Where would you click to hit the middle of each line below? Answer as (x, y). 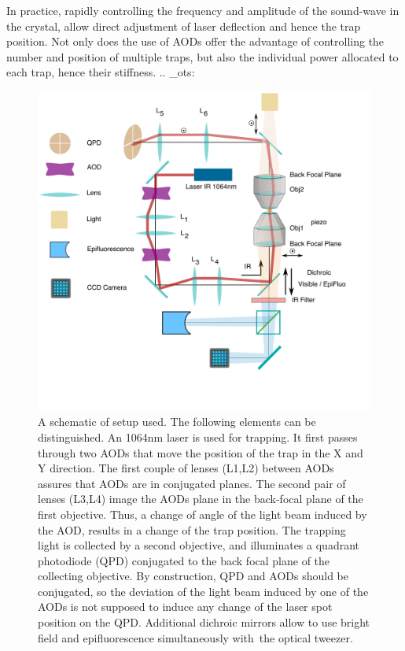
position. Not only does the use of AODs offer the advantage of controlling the (195, 41)
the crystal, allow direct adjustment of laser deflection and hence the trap (184, 26)
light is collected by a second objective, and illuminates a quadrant (199, 545)
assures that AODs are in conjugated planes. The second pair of (192, 483)
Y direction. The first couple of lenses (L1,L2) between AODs (186, 468)
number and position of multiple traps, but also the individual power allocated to (202, 56)
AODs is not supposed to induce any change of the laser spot (185, 607)
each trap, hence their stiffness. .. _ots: (101, 72)
